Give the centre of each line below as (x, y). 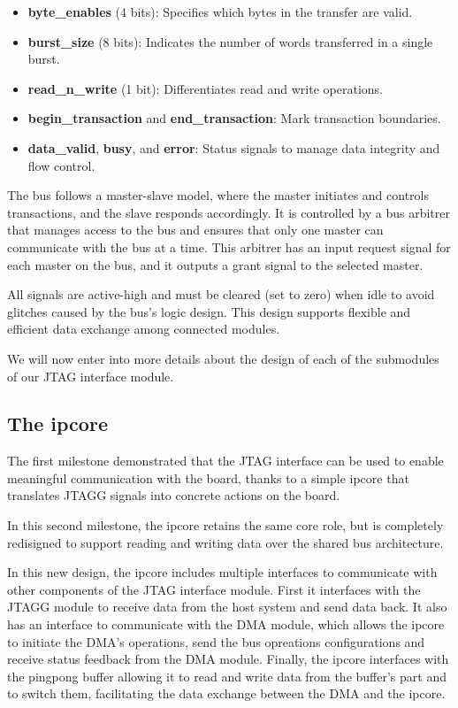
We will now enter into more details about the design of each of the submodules (223, 358)
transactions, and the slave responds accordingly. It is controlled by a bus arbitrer (229, 212)
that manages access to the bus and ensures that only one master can (195, 230)
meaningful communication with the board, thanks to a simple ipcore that (208, 477)
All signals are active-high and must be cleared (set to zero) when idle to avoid (221, 294)
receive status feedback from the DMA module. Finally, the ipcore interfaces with (228, 659)
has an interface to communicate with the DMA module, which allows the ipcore (226, 624)
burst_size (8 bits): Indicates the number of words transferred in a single (230, 41)
